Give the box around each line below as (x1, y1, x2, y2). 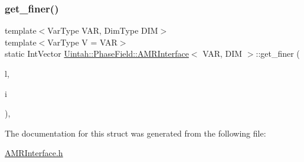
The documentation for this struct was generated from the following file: (5, 127, 266, 139)
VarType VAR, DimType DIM (47, 24, 158, 37)
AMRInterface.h (5, 147, 63, 159)
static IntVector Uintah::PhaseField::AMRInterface (5, 47, 189, 60)
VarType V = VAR (47, 35, 117, 48)
